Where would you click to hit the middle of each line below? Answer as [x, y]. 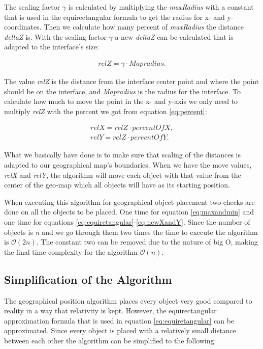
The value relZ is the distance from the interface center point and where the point [132, 81]
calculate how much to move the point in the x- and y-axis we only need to [121, 101]
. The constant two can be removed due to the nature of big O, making [147, 242]
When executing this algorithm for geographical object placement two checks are [129, 202]
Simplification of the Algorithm [88, 279]
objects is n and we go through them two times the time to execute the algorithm [131, 232]
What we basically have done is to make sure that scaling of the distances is [123, 155]
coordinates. [23, 27]
